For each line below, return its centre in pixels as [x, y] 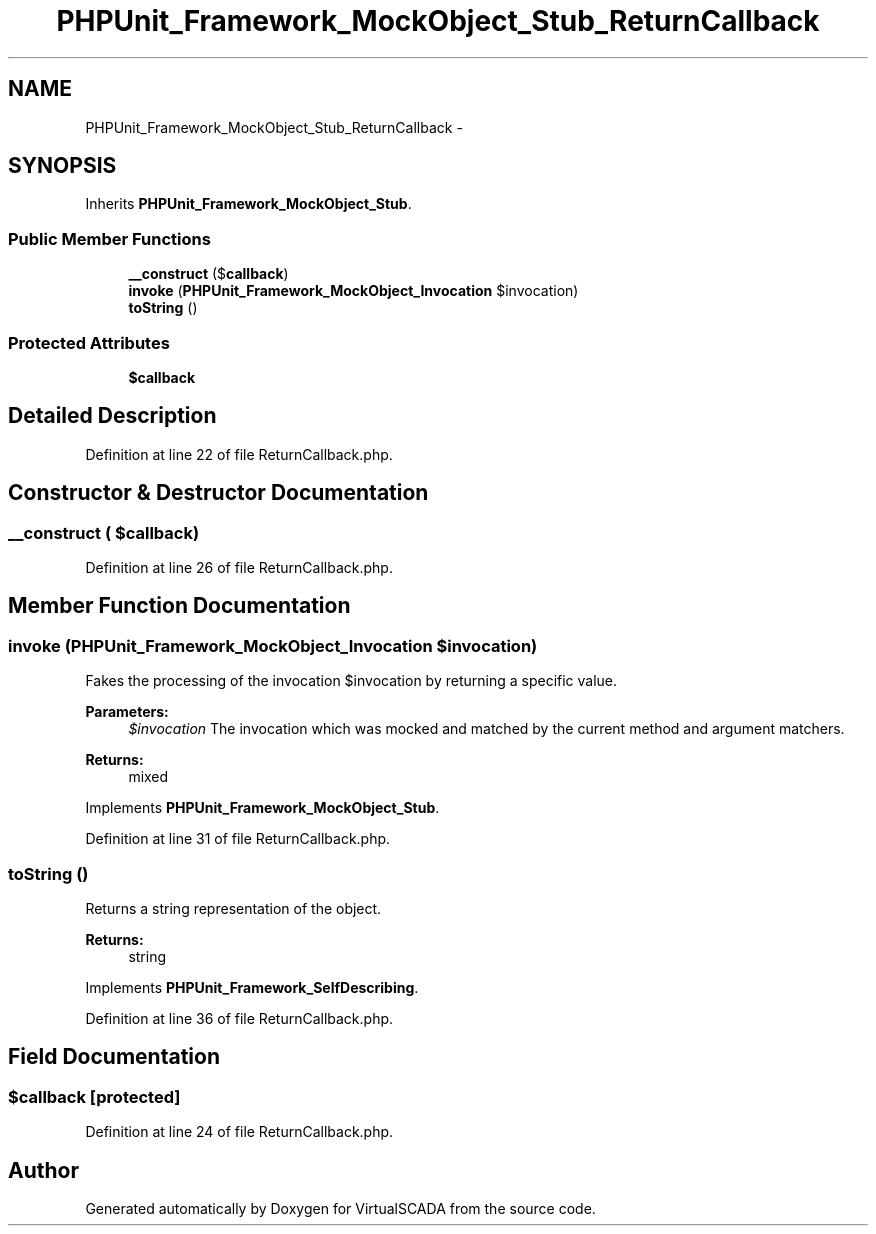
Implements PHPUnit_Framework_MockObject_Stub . [262, 808]
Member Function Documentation [179, 606]
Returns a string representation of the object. [233, 908]
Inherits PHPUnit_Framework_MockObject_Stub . [248, 204]
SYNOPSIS [62, 166]
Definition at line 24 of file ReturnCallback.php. [239, 1132]
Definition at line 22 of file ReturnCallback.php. [239, 454]
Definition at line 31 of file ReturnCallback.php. [238, 839]
